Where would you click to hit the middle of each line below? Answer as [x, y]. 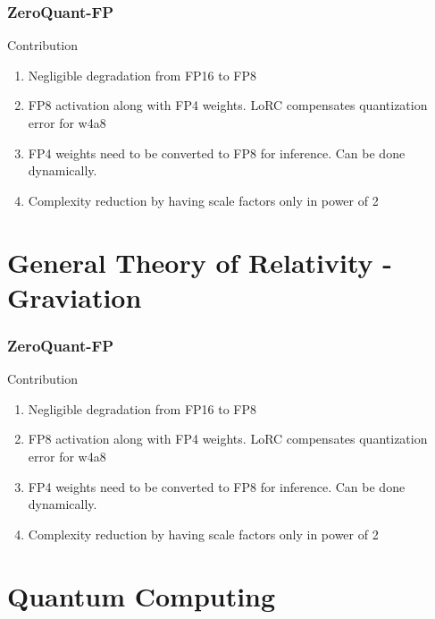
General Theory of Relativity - [200, 262]
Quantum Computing [142, 595]
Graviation [75, 297]
